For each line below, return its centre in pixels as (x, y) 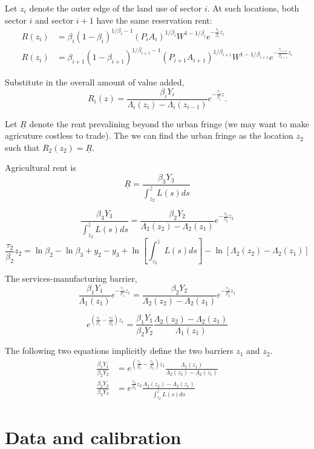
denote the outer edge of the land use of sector (116, 8)
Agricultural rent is (41, 168)
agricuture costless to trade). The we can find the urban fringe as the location (149, 135)
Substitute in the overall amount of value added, (95, 82)
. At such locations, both (253, 8)
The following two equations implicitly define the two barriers (119, 351)
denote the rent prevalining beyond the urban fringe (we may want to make (169, 123)
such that (22, 147)
